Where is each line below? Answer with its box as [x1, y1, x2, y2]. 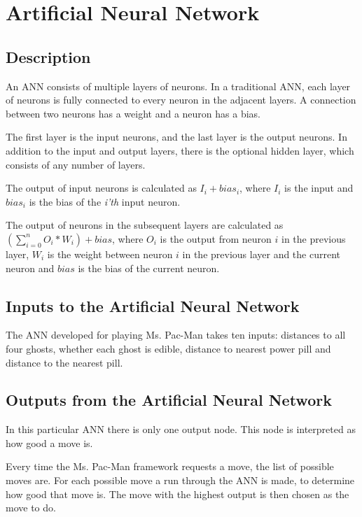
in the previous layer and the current [182, 246, 340, 261]
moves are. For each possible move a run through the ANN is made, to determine [6, 473, 355, 488]
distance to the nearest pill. [6, 355, 123, 369]
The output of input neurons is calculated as [6, 180, 197, 195]
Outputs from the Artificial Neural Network [6, 389, 332, 411]
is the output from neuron [160, 231, 272, 246]
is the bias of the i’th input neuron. [29, 194, 181, 208]
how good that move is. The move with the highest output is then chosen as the [6, 486, 349, 501]
